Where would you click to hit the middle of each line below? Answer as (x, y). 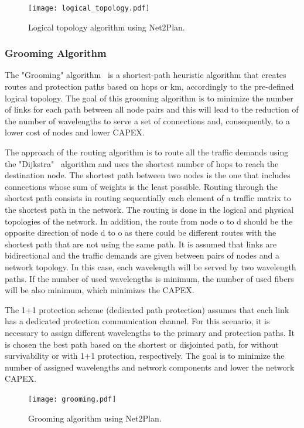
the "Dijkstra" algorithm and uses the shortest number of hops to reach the (142, 163)
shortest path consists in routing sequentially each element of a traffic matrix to (148, 198)
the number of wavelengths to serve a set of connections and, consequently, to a (147, 120)
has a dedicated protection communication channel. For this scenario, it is (137, 321)
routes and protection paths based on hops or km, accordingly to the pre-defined (149, 86)
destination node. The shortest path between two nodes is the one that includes (148, 175)
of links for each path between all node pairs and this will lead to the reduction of (152, 109)
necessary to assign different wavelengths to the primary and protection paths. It (150, 332)
